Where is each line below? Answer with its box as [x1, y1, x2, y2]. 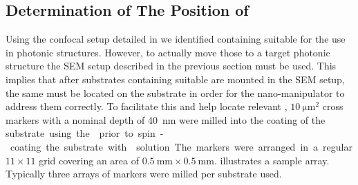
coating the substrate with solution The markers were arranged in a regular [10, 139, 352, 153]
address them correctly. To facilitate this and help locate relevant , [6, 99, 288, 113]
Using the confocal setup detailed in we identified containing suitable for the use [6, 32, 346, 46]
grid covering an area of [39, 153, 140, 167]
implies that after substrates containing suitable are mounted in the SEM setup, [6, 72, 345, 86]
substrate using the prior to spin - [6, 126, 164, 140]
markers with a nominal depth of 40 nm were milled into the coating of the [6, 112, 326, 127]
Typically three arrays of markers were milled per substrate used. [6, 166, 282, 181]
